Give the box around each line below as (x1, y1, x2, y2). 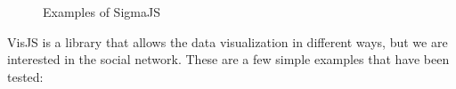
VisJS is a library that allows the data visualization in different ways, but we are (7, 32, 448, 51)
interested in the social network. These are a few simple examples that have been (7, 50, 450, 69)
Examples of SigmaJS (43, 3, 160, 20)
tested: (7, 67, 44, 85)
